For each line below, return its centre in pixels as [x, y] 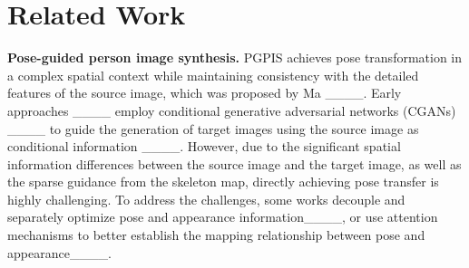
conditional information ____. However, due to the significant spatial [204, 146]
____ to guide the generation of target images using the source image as [213, 128]
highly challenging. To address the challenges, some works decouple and [206, 199]
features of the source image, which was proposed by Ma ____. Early [205, 93]
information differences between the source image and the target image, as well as [234, 163]
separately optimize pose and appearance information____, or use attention [223, 217]
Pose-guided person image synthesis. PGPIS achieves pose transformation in [235, 57]
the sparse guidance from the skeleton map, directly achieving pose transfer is [223, 182]
